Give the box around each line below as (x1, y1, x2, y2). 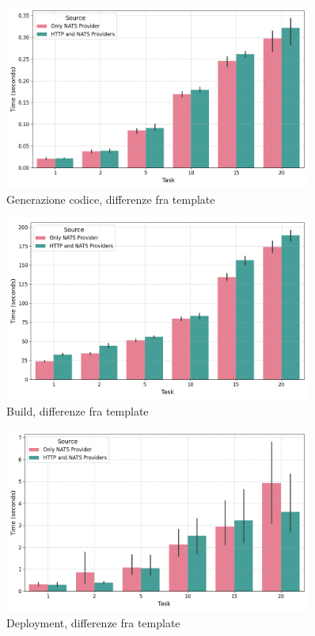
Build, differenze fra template (6, 402, 149, 419)
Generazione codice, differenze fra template (6, 190, 215, 207)
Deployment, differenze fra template (6, 614, 180, 630)
